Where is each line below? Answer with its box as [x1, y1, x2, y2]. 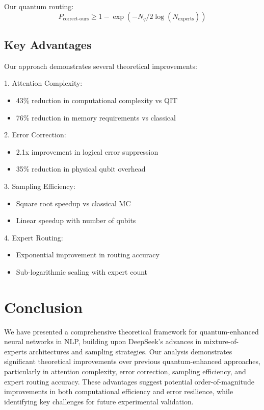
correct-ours [63, 16, 89, 22]
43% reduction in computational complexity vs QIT [16, 94, 178, 105]
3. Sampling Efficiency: [4, 180, 75, 191]
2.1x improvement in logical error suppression [16, 146, 159, 157]
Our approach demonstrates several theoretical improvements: [4, 60, 197, 71]
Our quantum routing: [4, 1, 74, 11]
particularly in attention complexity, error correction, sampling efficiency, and [4, 366, 246, 377]
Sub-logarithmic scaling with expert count [16, 266, 148, 277]
